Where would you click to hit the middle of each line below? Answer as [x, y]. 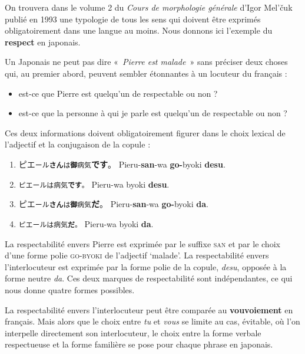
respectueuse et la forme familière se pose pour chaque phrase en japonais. [139, 344]
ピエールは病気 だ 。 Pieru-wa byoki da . [86, 223]
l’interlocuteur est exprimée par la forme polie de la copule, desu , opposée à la [146, 266]
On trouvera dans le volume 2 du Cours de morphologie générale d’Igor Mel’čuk [149, 7]
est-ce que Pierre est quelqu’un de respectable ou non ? [118, 93]
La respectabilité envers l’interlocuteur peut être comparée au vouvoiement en [149, 309]
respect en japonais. [43, 42]
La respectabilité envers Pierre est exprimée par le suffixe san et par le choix [142, 243]
